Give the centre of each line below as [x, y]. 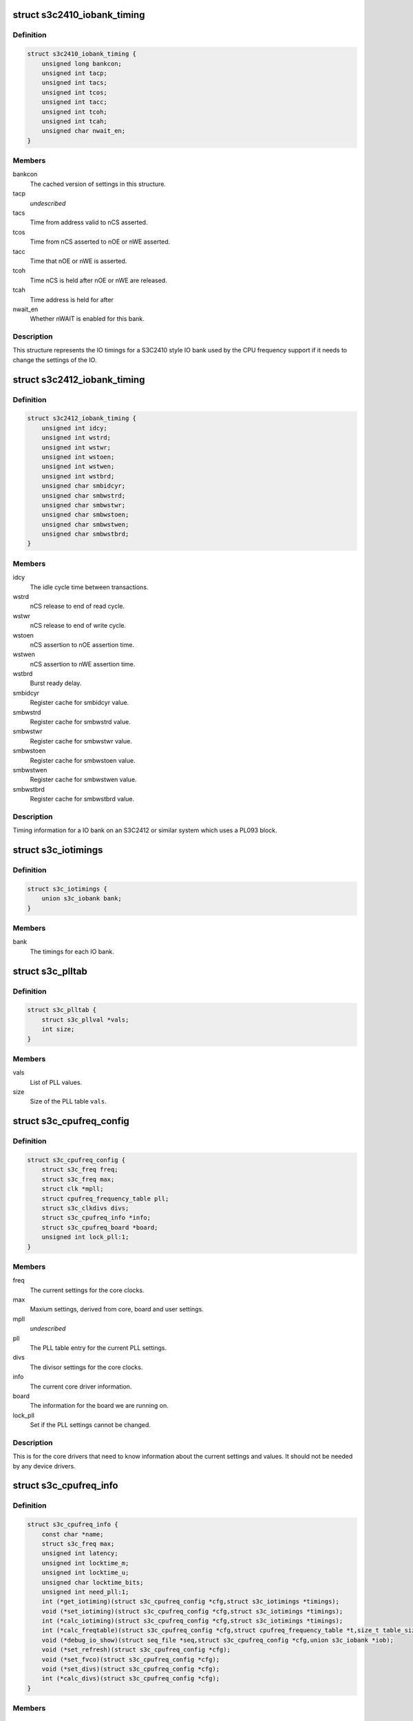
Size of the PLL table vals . [68, 1101]
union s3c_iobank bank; [82, 899]
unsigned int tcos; [75, 92]
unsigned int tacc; [75, 102]
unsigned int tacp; [75, 73]
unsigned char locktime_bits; [93, 1582]
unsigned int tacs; [75, 83]
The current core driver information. [81, 1386]
